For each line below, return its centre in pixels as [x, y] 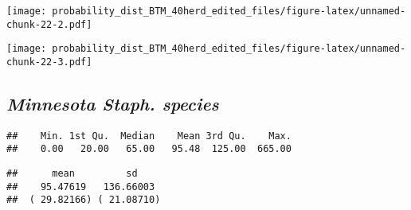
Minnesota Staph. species [113, 104]
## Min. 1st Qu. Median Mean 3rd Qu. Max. [149, 136]
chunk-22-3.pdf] [49, 62]
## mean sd [72, 174]
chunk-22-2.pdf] [49, 24]
